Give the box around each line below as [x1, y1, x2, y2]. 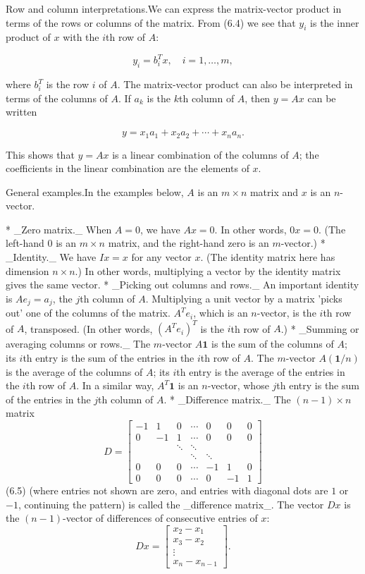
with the [63, 30, 99, 44]
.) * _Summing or [280, 321, 359, 336]
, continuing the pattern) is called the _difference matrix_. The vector [18, 496, 324, 511]
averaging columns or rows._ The [6, 336, 151, 351]
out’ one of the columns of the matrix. [6, 305, 171, 320]
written [6, 104, 37, 119]
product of [6, 30, 51, 44]
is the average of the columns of [6, 364, 143, 379]
